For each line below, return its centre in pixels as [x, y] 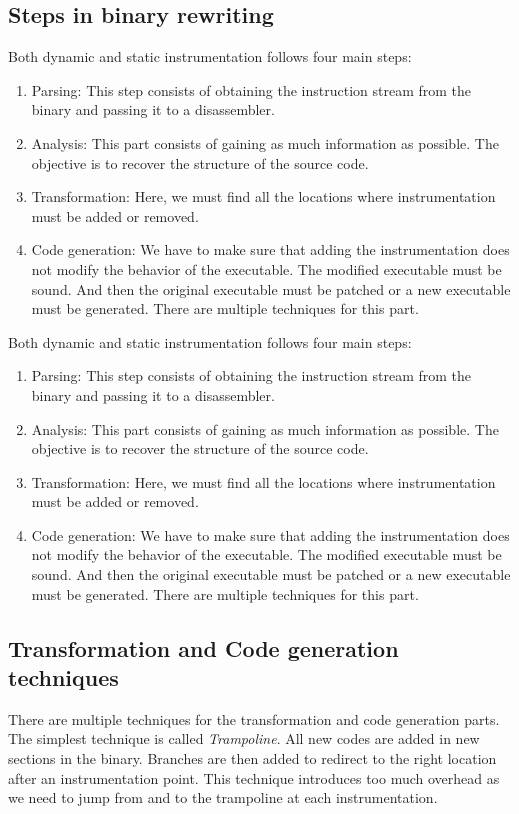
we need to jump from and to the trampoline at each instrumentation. [223, 797]
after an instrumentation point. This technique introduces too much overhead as [254, 777]
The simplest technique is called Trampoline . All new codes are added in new [244, 738]
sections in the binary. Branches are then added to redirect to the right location [252, 758]
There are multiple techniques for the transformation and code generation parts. [254, 718]
